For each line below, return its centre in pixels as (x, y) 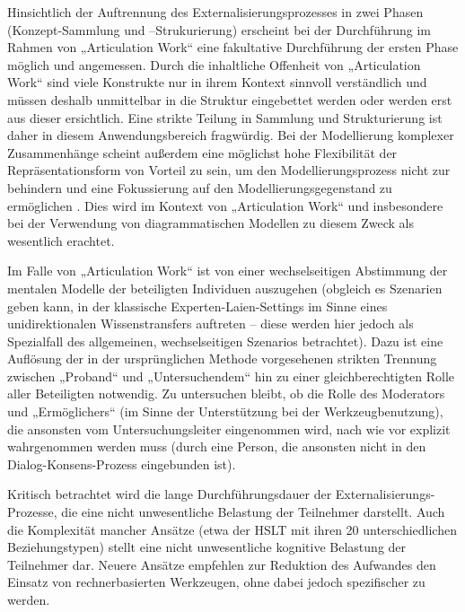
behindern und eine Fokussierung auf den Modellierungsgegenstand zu (200, 187)
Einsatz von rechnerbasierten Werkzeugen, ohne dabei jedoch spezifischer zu (216, 582)
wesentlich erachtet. (61, 240)
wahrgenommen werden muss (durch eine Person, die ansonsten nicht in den (217, 446)
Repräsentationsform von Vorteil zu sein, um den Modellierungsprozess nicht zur (229, 170)
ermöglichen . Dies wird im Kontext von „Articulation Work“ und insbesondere (225, 205)
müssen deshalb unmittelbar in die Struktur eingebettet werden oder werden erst (230, 99)
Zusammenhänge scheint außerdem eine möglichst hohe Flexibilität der (202, 152)
